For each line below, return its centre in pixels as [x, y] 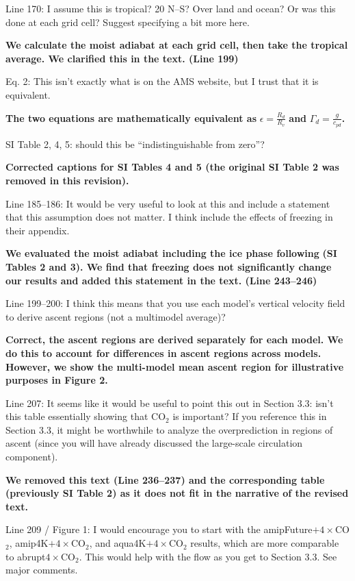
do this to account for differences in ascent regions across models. [163, 353]
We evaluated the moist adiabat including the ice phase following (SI [171, 253]
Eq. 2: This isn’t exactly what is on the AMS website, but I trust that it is [162, 81]
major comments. [42, 570]
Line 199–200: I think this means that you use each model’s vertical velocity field [175, 303]
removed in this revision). [67, 180]
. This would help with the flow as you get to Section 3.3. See [208, 556]
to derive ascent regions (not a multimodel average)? [116, 316]
